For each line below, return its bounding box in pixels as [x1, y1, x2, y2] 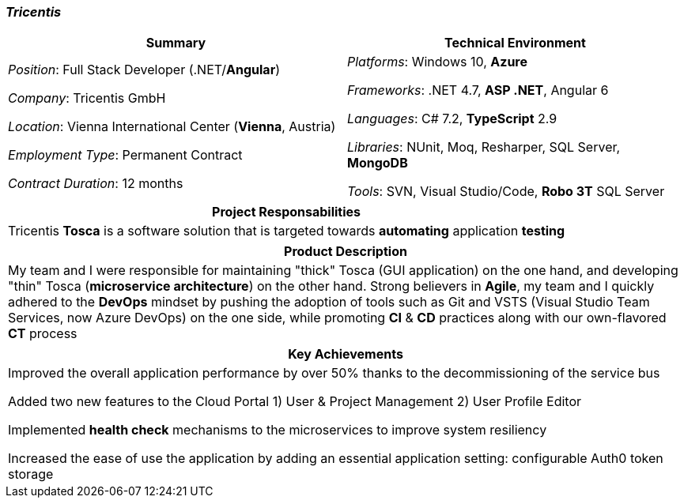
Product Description [284, 243, 407, 260]
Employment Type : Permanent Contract [8, 147, 243, 164]
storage [8, 466, 54, 483]
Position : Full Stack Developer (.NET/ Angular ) [8, 62, 281, 78]
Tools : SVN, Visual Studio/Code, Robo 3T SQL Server [347, 183, 665, 200]
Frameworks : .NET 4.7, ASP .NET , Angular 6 [347, 82, 609, 99]
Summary [145, 35, 206, 51]
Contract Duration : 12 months [8, 175, 183, 192]
